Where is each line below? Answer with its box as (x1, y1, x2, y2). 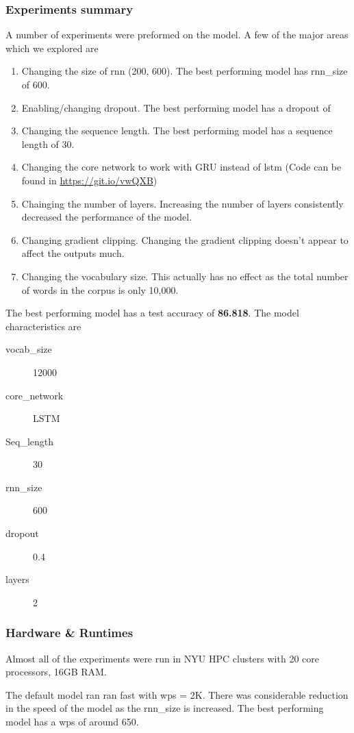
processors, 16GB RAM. (5, 664, 107, 679)
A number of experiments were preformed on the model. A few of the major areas (5, 27, 349, 42)
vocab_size (5, 342, 52, 356)
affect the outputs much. (21, 246, 125, 260)
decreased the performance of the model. (21, 210, 192, 224)
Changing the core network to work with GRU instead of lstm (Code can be (21, 160, 342, 174)
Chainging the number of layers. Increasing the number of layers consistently (21, 196, 344, 210)
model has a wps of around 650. (5, 715, 139, 729)
